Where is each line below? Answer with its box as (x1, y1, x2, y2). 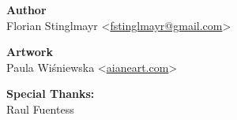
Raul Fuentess (6, 100, 74, 117)
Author (6, 2, 47, 17)
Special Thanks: (6, 85, 95, 102)
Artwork (6, 43, 53, 60)
